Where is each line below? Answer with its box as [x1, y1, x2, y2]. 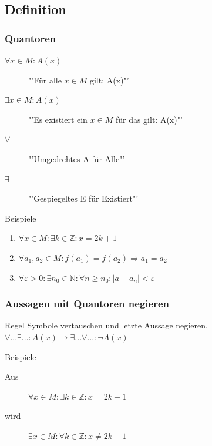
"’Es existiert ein [28, 113, 88, 125]
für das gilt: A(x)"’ [115, 113, 183, 125]
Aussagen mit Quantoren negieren [5, 296, 169, 311]
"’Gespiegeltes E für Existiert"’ [28, 192, 139, 204]
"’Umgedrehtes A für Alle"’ [28, 152, 125, 165]
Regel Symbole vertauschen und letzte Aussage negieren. [5, 319, 208, 331]
